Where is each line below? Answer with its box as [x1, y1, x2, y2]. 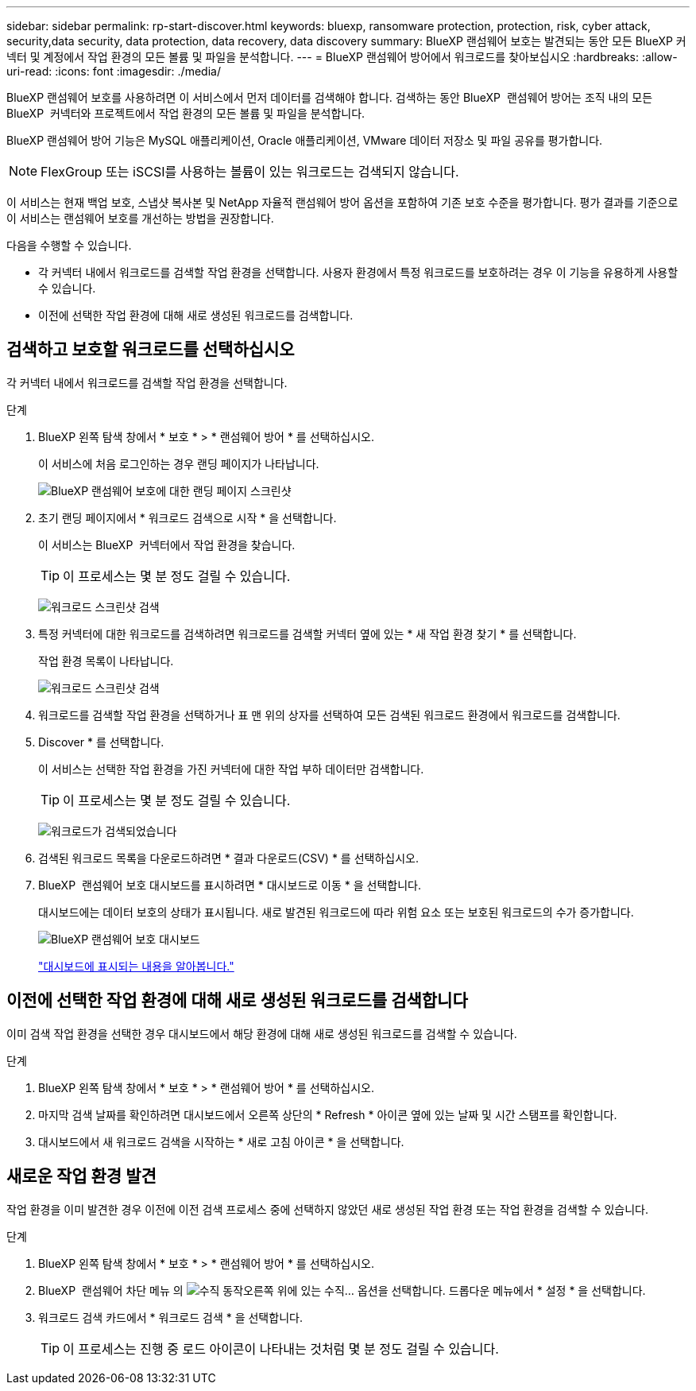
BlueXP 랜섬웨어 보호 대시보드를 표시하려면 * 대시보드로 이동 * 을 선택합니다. [38, 878, 421, 892]
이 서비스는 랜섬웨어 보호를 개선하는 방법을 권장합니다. [6, 211, 274, 225]
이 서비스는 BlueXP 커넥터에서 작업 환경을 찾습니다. [38, 537, 296, 552]
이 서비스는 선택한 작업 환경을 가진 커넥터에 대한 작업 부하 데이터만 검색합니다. [38, 761, 424, 776]
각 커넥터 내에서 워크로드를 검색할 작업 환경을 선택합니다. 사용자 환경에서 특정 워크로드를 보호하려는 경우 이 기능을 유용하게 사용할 [38, 265, 679, 279]
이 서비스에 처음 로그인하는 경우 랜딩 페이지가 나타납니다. [38, 456, 319, 471]
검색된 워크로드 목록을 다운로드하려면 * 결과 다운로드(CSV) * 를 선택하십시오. [38, 850, 419, 865]
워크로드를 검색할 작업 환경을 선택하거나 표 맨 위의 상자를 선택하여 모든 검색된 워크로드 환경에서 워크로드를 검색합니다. [38, 707, 621, 722]
